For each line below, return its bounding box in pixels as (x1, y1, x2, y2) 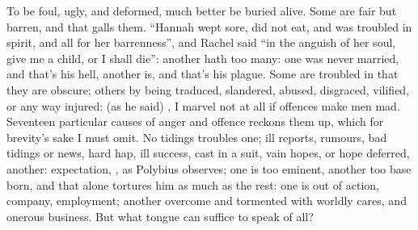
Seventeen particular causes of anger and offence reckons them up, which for (6, 113, 384, 130)
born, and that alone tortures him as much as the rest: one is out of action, (6, 176, 379, 193)
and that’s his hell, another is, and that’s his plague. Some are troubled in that (6, 65, 399, 82)
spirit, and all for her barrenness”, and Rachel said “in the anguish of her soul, (6, 34, 396, 51)
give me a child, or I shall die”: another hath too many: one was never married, (6, 49, 399, 66)
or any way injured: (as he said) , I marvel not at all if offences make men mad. (6, 97, 400, 114)
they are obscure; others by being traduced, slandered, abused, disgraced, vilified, (6, 81, 410, 98)
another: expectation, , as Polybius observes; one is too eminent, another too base (6, 160, 412, 177)
